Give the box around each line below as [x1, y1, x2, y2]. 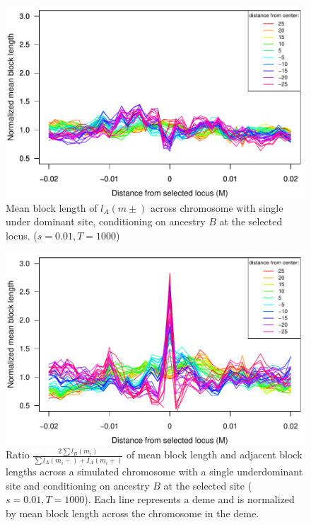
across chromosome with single [151, 200, 283, 215]
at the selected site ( [163, 478, 252, 492]
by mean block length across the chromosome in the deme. [6, 505, 259, 520]
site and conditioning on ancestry [6, 478, 150, 492]
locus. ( [6, 227, 37, 242]
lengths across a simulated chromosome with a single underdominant [6, 464, 303, 479]
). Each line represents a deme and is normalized [84, 492, 295, 507]
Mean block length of [6, 200, 98, 215]
